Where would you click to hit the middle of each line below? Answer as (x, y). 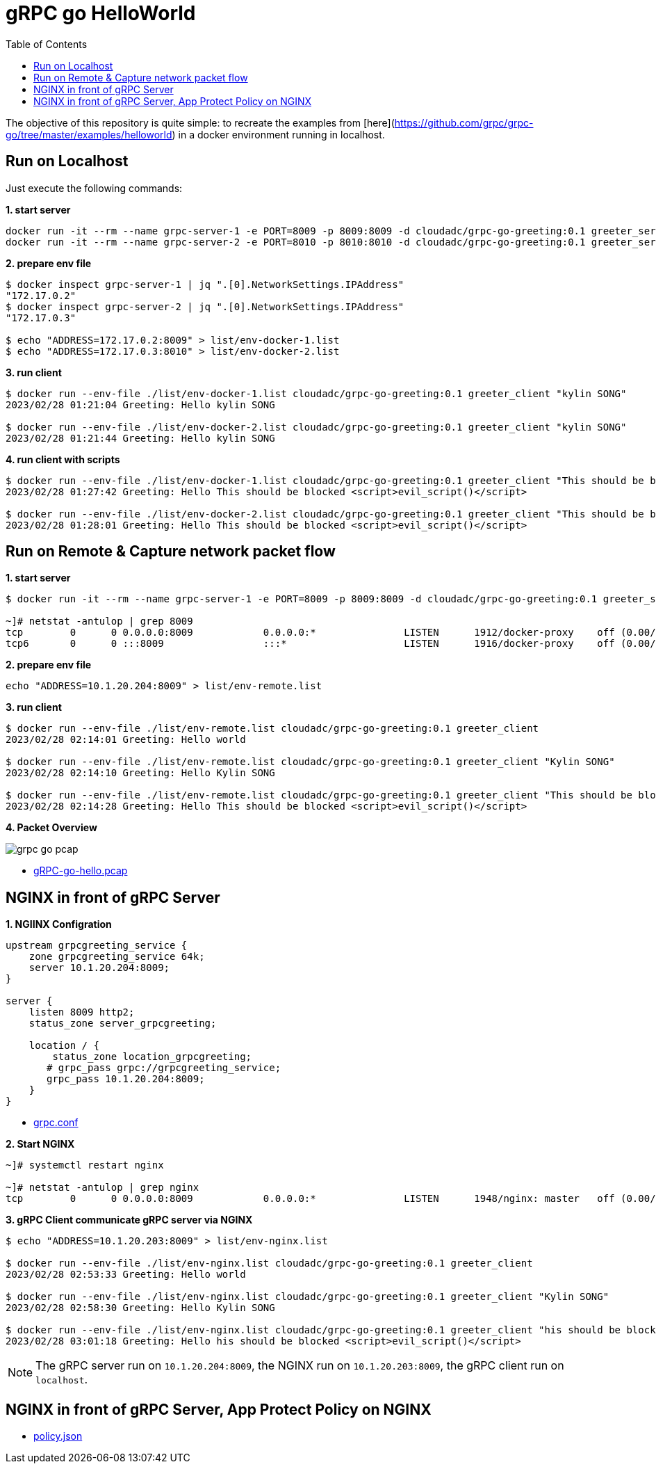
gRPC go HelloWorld (101, 13)
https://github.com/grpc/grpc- (464, 122)
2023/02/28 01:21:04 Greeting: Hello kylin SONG (140, 404)
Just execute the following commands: (94, 188)
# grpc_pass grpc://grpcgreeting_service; (164, 1068)
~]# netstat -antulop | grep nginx (102, 1188)
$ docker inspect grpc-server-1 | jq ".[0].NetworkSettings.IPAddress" (205, 284)
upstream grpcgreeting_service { (97, 946)
